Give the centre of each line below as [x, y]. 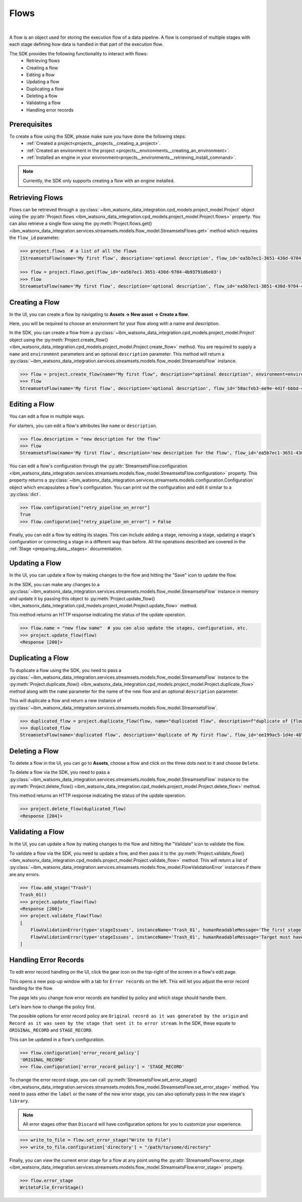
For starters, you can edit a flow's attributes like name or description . [83, 426]
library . [19, 1101]
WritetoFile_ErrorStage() [52, 1188]
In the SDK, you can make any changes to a [55, 584]
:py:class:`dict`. [25, 494]
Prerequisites [31, 124]
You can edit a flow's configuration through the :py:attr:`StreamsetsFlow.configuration [98, 466]
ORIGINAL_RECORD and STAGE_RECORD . [51, 1030]
